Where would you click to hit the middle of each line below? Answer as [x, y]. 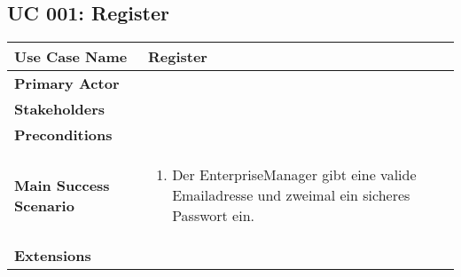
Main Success [62, 185]
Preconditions [63, 135]
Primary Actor [67, 83]
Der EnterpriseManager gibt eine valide [294, 175]
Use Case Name [71, 57]
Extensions [53, 256]
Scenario [44, 205]
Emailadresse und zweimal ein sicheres [291, 195]
